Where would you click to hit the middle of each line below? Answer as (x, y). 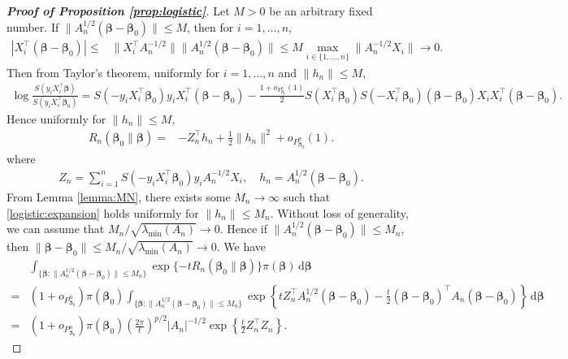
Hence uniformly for (56, 118)
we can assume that (56, 229)
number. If (33, 26)
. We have (241, 247)
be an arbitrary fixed (321, 11)
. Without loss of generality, (339, 212)
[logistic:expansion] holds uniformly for (103, 212)
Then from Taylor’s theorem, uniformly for (113, 72)
